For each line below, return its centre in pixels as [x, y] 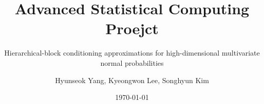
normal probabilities [132, 62]
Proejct [132, 28]
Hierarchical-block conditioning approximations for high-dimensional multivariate [132, 53]
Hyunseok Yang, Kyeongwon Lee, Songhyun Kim [132, 80]
